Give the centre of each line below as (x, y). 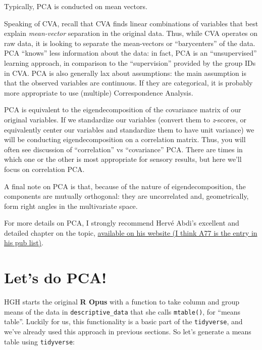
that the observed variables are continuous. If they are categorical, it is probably (128, 83)
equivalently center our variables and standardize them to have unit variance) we (129, 129)
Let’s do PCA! (56, 277)
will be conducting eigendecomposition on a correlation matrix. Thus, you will (125, 139)
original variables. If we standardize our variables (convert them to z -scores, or (125, 119)
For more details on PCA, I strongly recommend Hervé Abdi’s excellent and (122, 223)
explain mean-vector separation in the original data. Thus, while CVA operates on (131, 33)
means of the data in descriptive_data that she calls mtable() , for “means (122, 311)
